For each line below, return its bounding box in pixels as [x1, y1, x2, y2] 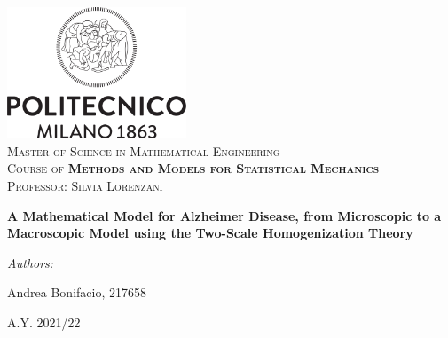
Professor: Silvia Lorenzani [7, 176, 163, 194]
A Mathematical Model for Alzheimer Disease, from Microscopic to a [7, 206, 442, 224]
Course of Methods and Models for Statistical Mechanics [7, 159, 380, 177]
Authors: [7, 253, 54, 271]
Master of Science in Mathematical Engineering [7, 141, 280, 160]
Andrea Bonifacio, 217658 [7, 283, 146, 302]
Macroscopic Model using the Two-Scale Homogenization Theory [7, 224, 413, 242]
